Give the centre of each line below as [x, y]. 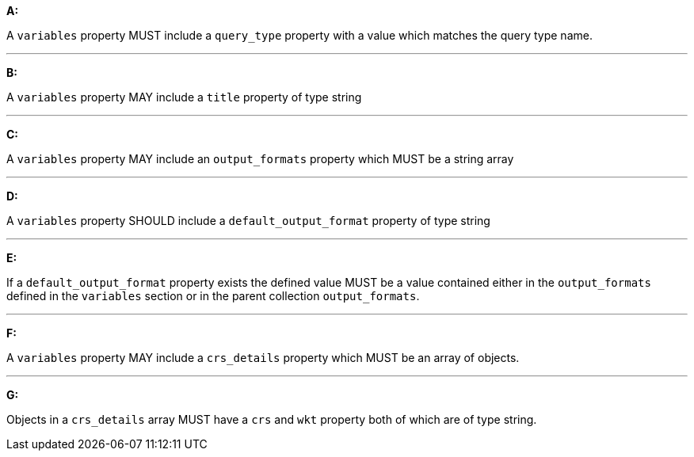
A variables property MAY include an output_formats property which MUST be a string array [260, 159]
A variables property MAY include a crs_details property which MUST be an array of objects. [263, 358]
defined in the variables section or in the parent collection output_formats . [213, 296]
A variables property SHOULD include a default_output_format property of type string [248, 221]
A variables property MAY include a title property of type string [184, 97]
